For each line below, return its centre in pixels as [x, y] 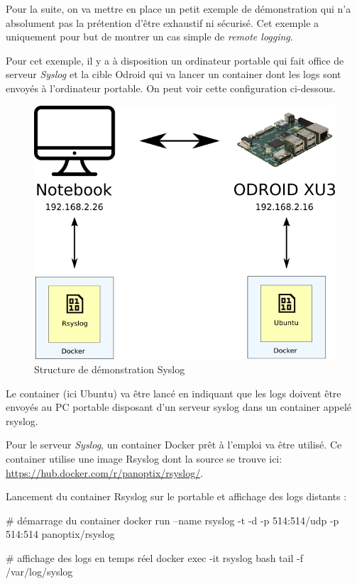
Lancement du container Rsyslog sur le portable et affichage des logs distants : [176, 496]
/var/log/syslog [39, 572]
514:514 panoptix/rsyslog [60, 534]
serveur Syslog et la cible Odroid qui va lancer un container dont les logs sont [174, 74]
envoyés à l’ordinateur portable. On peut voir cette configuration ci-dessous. [171, 88]
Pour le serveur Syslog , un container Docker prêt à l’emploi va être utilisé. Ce [174, 445]
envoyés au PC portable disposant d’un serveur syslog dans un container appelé [179, 407]
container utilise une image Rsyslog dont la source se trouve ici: [144, 458]
